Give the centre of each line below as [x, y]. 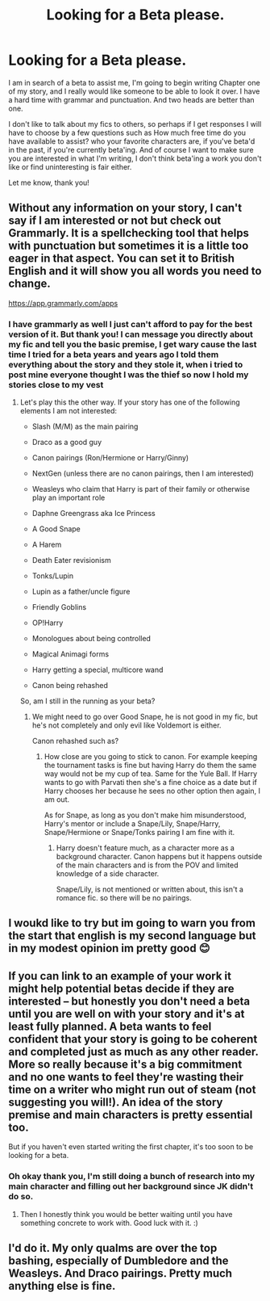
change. [29, 284]
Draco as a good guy [67, 443]
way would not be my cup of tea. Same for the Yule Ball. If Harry [151, 774]
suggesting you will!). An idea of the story [116, 1102]
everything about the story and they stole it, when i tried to [126, 364]
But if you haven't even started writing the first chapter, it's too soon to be [131, 1147]
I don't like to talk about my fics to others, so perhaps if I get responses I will [135, 124]
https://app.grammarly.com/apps [63, 303]
